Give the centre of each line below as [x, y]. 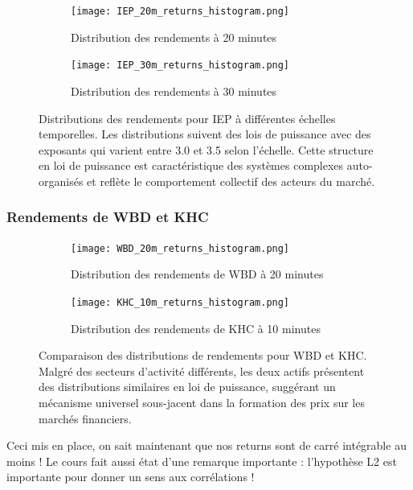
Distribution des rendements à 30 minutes [174, 91]
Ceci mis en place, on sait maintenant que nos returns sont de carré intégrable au [206, 445]
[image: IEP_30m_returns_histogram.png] [180, 66]
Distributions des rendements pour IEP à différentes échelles [187, 118]
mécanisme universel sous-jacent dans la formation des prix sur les [202, 402]
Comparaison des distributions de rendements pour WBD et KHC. [203, 355]
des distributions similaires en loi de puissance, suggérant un [187, 387]
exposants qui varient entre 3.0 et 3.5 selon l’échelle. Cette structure [206, 149]
